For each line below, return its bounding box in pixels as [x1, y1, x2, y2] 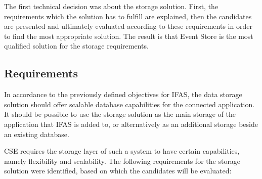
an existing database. [4, 128, 69, 139]
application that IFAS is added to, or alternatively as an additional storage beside [4, 118, 258, 129]
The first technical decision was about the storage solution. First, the [4, 1, 219, 11]
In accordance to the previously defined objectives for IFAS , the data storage [4, 89, 242, 100]
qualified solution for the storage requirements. [4, 40, 149, 51]
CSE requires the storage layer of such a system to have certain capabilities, [4, 146, 240, 156]
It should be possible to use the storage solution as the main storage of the [4, 109, 236, 119]
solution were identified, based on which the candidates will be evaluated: [4, 165, 232, 176]
